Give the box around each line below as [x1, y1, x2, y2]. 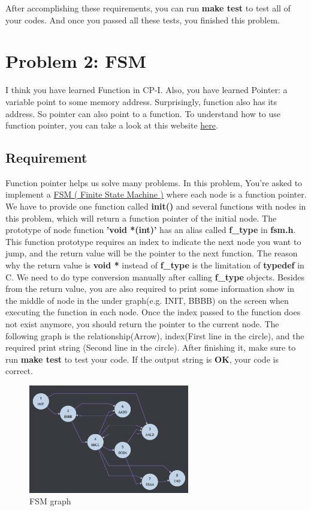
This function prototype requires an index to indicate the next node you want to [5, 235, 301, 247]
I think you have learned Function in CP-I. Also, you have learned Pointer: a [5, 83, 288, 96]
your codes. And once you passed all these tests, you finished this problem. [5, 13, 280, 26]
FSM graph [29, 495, 71, 507]
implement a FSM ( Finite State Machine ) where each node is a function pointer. [5, 188, 307, 201]
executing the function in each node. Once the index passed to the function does [5, 306, 301, 318]
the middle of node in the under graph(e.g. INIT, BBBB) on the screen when [5, 294, 289, 306]
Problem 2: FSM [5, 49, 147, 73]
